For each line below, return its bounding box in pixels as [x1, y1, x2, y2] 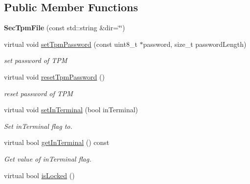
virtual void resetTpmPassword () [4, 71, 105, 82]
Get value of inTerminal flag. [4, 153, 91, 164]
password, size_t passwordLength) [143, 39, 247, 49]
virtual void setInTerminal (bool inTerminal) [4, 104, 138, 115]
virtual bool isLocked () [4, 170, 75, 180]
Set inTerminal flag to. [4, 121, 72, 131]
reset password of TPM [4, 88, 73, 98]
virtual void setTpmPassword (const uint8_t [4, 39, 137, 49]
